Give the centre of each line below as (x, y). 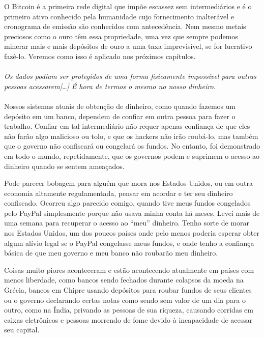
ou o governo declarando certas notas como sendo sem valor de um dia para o (125, 300)
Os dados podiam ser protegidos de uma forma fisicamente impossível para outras (130, 76)
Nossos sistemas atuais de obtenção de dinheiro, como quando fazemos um (120, 106)
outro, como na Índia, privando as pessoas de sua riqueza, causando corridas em (129, 310)
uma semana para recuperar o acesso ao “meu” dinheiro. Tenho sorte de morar (127, 223)
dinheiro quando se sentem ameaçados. (64, 166)
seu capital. (22, 330)
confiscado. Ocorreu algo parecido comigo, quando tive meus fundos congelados (127, 203)
